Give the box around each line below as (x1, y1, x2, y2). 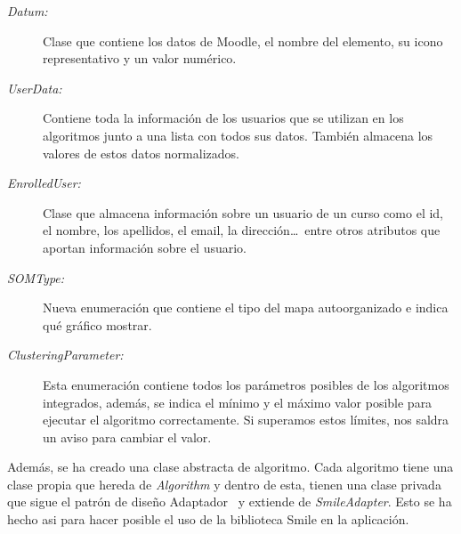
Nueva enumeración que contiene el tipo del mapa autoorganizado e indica (43, 298, 449, 317)
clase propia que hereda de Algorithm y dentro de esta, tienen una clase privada (7, 474, 441, 493)
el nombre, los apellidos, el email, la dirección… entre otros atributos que (43, 221, 441, 239)
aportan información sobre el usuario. (43, 238, 247, 256)
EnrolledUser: (7, 174, 81, 192)
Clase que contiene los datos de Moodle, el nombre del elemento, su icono (43, 31, 443, 50)
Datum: (7, 2, 48, 20)
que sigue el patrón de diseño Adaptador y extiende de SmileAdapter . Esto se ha (7, 492, 452, 511)
